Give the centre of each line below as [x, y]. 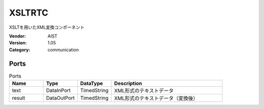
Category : [20, 50]
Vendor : [18, 36]
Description [128, 83]
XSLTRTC [29, 13]
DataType [91, 83]
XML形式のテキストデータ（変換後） [156, 98]
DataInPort [58, 90]
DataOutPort [61, 98]
